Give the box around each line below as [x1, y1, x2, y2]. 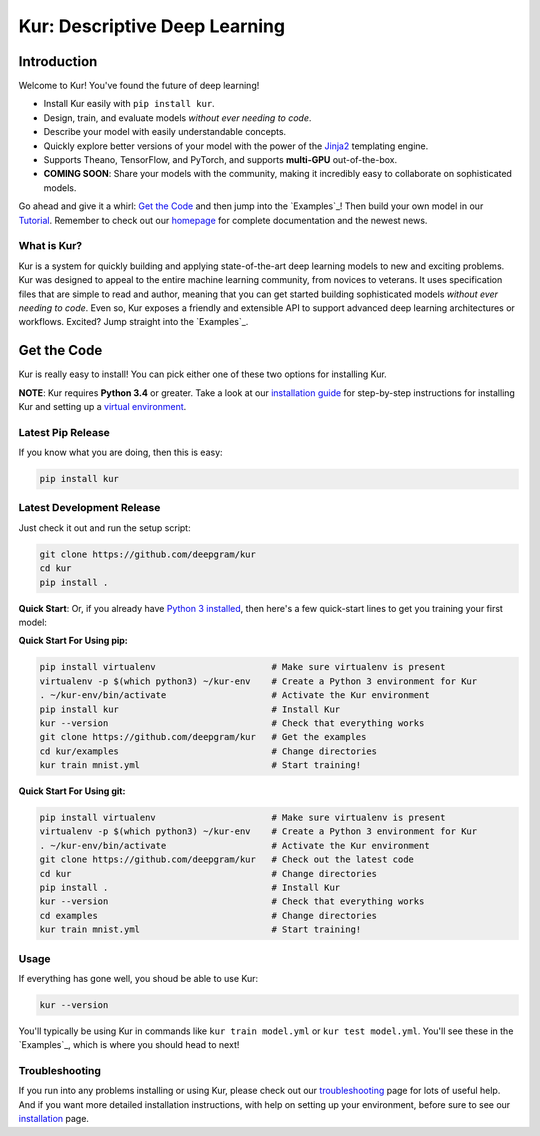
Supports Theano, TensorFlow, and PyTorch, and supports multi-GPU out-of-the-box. [43, 154, 398, 166]
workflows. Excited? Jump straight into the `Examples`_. [18, 316, 249, 328]
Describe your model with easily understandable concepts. [43, 126, 287, 138]
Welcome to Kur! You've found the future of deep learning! [18, 80, 260, 92]
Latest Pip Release [18, 425, 110, 439]
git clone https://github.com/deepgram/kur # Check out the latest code [39, 854, 415, 865]
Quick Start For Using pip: [18, 635, 129, 647]
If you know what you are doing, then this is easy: [18, 446, 224, 459]
